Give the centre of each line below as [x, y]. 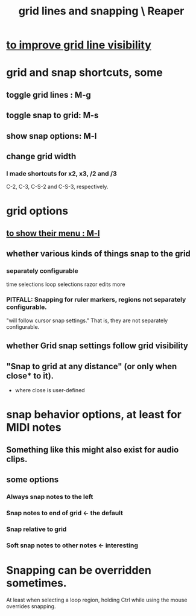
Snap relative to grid [36, 529]
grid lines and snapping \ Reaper [101, 11]
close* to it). [30, 376]
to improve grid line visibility [79, 45]
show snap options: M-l [52, 136]
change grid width [41, 156]
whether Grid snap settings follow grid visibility [97, 346]
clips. [17, 459]
